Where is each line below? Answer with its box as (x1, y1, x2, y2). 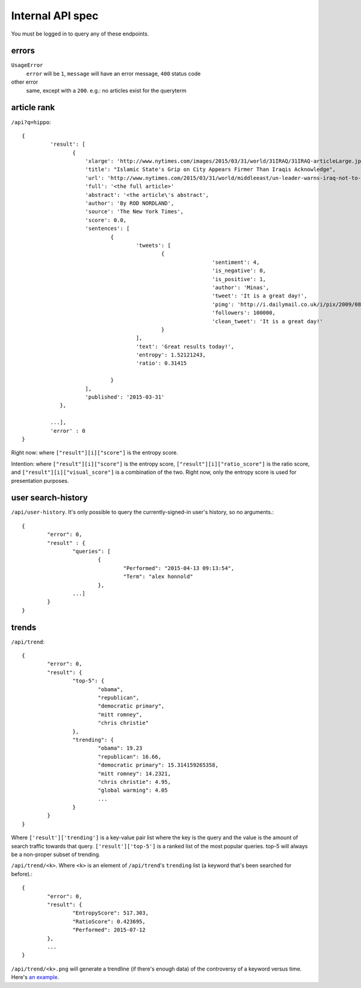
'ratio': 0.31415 (135, 360, 187, 367)
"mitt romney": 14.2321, (97, 770, 171, 777)
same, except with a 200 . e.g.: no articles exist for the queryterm (26, 87, 187, 94)
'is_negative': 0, (211, 267, 267, 274)
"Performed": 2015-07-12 (72, 927, 146, 933)
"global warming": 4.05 (97, 787, 168, 794)
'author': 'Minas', (211, 284, 270, 291)
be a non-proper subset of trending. (11, 851, 100, 858)
